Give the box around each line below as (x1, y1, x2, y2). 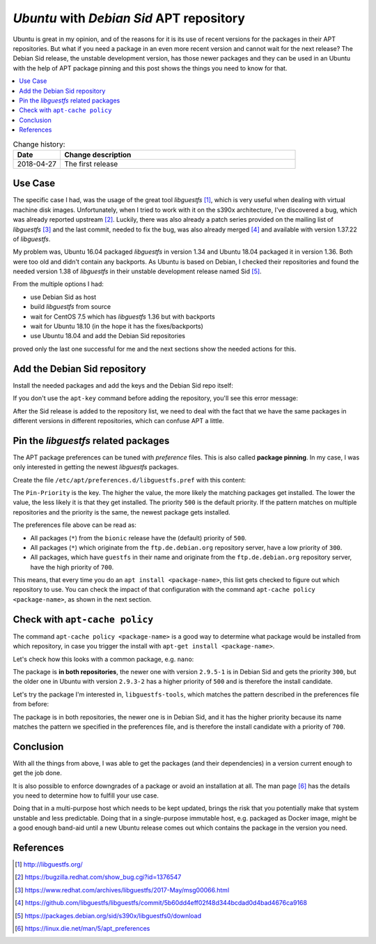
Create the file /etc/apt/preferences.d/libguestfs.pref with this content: (13, 475, 246, 484)
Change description (63, 150, 132, 160)
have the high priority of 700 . (30, 563, 114, 571)
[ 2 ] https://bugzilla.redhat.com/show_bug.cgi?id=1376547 (15, 873, 182, 881)
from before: (13, 700, 49, 708)
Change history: (13, 139, 65, 149)
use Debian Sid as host (30, 293, 97, 301)
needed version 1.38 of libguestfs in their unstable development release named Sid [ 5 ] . (13, 267, 262, 275)
